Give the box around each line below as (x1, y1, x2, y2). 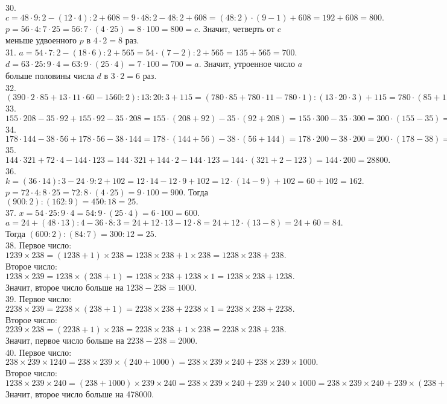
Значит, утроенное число (204, 57, 296, 70)
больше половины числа (5, 69, 94, 81)
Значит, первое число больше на (5, 334, 124, 347)
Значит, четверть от (203, 22, 275, 34)
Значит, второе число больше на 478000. (5, 388, 154, 400)
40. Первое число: (5, 346, 72, 358)
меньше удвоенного (5, 34, 77, 46)
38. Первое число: (5, 239, 72, 251)
